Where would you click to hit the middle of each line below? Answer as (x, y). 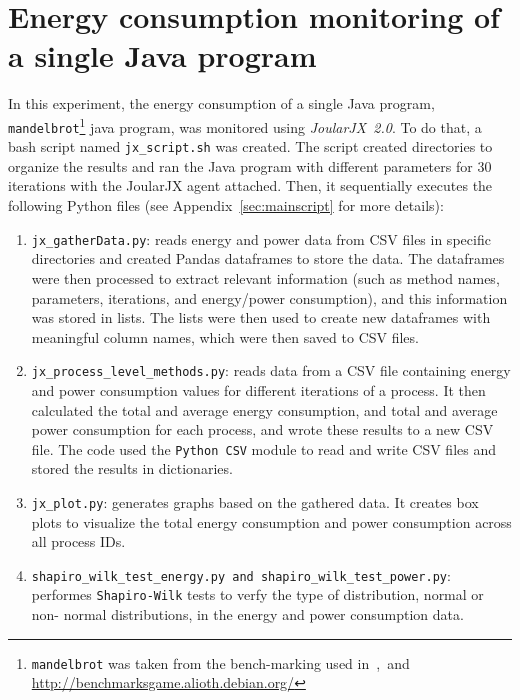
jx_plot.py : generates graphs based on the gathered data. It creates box (255, 501)
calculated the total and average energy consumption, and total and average (264, 409)
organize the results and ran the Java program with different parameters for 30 (250, 165)
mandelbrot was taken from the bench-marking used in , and (220, 662)
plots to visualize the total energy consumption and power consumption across (271, 521)
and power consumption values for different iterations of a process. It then (258, 389)
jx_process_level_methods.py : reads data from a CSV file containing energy (271, 370)
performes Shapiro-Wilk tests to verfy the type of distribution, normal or (257, 594)
